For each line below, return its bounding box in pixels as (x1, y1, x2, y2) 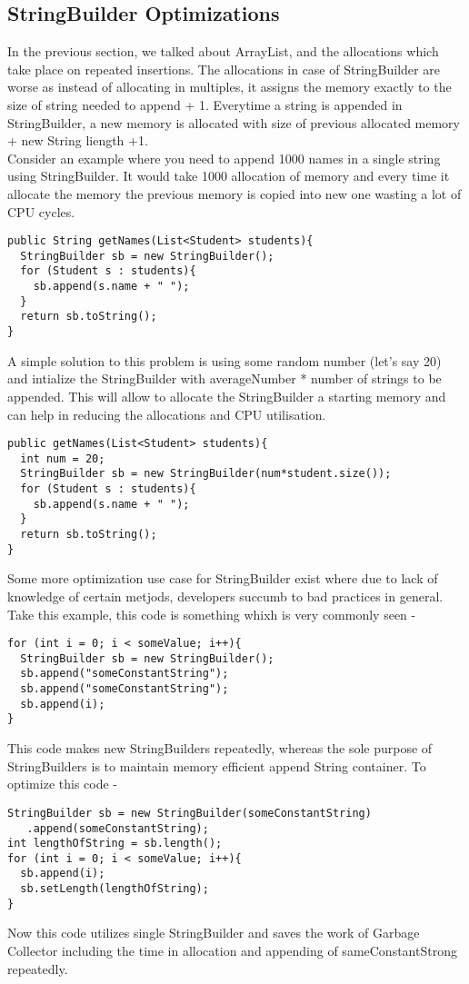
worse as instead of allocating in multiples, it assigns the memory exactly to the (7, 77, 452, 96)
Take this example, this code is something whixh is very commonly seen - (7, 604, 416, 623)
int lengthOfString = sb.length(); (7, 837, 223, 850)
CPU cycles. (7, 202, 75, 221)
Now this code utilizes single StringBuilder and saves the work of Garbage (7, 923, 420, 942)
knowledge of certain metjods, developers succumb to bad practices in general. (7, 586, 444, 605)
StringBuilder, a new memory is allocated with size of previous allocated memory (7, 113, 460, 132)
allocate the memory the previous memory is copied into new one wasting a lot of (7, 184, 462, 203)
